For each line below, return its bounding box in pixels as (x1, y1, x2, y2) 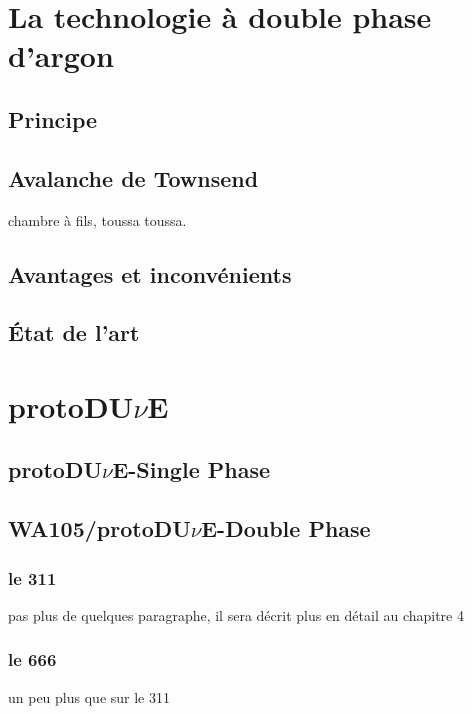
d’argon (8, 35, 114, 76)
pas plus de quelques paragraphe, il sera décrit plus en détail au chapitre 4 (8, 604, 464, 625)
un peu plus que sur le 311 (8, 686, 170, 707)
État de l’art (8, 317, 140, 348)
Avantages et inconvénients (8, 258, 292, 289)
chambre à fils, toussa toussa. (8, 209, 187, 230)
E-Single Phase (112, 454, 271, 485)
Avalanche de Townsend (8, 162, 259, 193)
